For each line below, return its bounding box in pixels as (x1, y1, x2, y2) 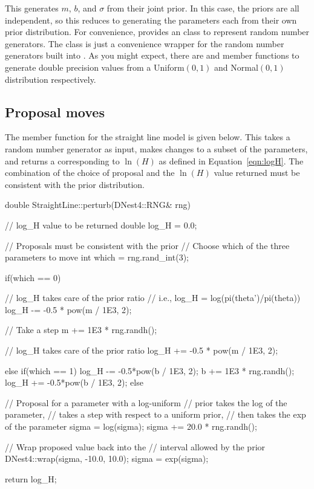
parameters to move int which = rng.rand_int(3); (5, 251, 189, 264)
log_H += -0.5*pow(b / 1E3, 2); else (5, 376, 143, 389)
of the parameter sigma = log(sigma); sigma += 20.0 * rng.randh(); (5, 420, 257, 433)
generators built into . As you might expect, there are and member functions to (5, 49, 299, 62)
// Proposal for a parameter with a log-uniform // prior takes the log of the (5, 396, 287, 409)
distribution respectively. (5, 73, 96, 85)
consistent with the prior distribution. (5, 178, 145, 190)
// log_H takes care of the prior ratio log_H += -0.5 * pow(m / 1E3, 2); (5, 344, 278, 357)
